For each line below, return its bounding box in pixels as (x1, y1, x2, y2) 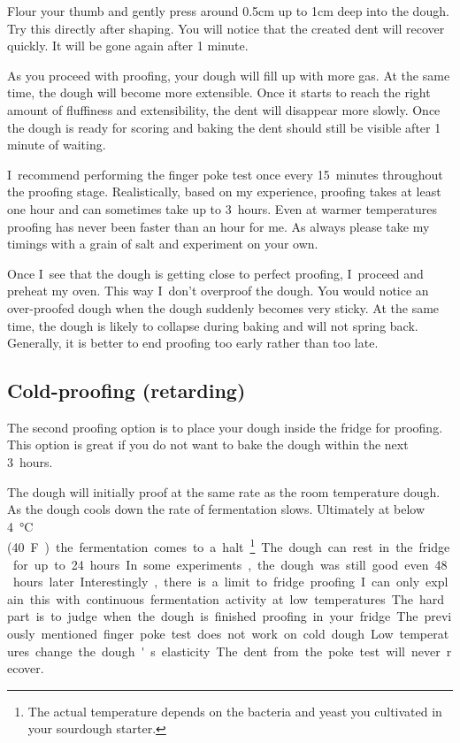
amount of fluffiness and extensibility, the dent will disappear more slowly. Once (7, 100, 441, 119)
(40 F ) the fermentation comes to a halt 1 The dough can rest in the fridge (7, 535, 450, 556)
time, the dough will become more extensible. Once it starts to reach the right (7, 83, 431, 102)
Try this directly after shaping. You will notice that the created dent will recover (7, 19, 445, 37)
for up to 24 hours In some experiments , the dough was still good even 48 (12, 555, 448, 573)
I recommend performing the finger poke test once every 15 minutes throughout (7, 165, 443, 183)
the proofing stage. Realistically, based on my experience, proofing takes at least (7, 182, 441, 201)
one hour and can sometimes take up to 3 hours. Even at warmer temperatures (7, 199, 438, 218)
